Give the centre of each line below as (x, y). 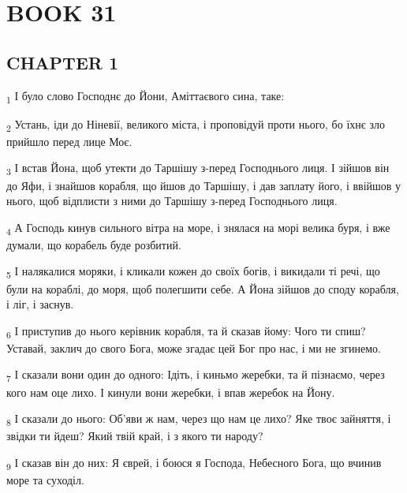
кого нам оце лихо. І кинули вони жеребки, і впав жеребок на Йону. (171, 392)
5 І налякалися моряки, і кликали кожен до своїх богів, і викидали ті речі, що (193, 272)
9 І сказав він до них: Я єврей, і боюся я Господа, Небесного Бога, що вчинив (194, 463)
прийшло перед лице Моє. (69, 141)
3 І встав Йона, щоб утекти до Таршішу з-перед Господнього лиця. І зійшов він (198, 169)
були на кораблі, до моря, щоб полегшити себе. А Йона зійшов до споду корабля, (203, 288)
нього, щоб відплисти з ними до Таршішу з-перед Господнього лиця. (172, 201)
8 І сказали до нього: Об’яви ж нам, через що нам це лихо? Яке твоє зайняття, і (199, 419)
